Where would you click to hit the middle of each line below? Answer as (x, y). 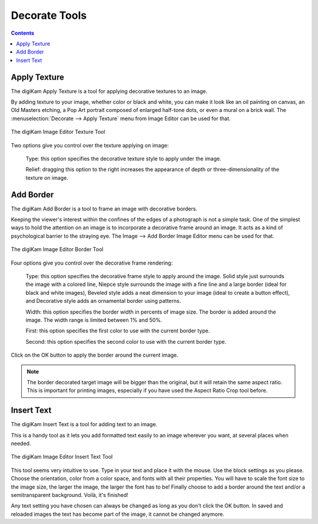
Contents (23, 33)
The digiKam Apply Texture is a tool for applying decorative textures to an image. (109, 91)
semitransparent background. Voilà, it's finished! (70, 495)
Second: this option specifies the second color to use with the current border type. (126, 341)
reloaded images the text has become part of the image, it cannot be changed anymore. (118, 514)
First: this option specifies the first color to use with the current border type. (118, 331)
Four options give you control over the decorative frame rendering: (92, 263)
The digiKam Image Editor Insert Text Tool (62, 457)
